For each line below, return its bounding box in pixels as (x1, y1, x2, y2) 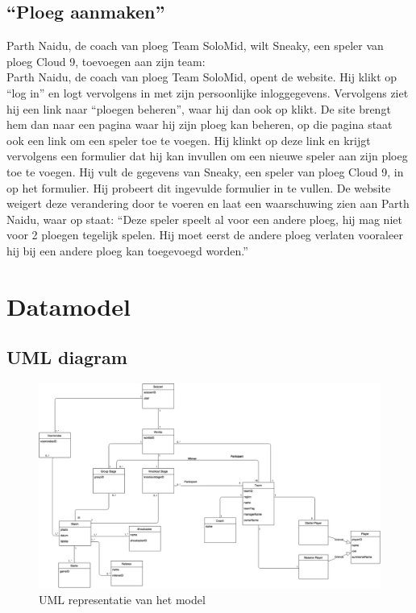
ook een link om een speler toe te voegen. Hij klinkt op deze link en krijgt (6, 131, 371, 148)
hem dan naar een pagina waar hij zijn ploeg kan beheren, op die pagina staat (6, 116, 393, 133)
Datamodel (6, 289, 131, 322)
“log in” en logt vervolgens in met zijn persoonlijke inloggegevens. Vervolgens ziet (6, 84, 409, 101)
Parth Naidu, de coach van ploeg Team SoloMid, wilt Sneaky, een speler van (6, 37, 384, 54)
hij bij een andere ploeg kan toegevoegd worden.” (6, 242, 248, 259)
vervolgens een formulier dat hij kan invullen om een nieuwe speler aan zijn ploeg (6, 147, 408, 164)
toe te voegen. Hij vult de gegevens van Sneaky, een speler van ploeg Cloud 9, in (6, 163, 404, 180)
